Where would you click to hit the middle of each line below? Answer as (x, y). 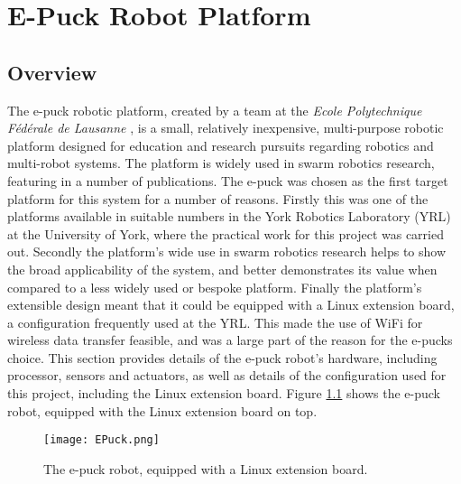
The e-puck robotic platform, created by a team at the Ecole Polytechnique (215, 110)
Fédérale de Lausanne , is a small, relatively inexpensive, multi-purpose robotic (226, 128)
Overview (52, 72)
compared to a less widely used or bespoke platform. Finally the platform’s (215, 287)
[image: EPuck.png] (101, 440)
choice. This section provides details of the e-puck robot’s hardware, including (222, 357)
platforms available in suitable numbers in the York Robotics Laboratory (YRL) (229, 216)
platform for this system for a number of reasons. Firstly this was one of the (218, 198)
